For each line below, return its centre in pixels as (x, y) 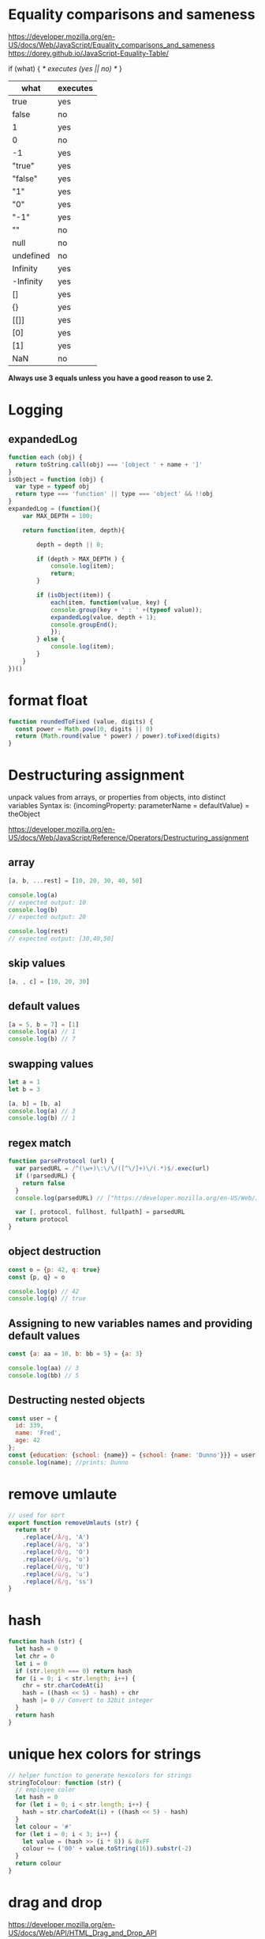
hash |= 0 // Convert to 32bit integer (88, 1701)
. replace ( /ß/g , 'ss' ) (58, 1582)
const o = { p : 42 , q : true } (54, 1270)
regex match (40, 1143)
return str (33, 1530)
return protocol (42, 1219)
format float (48, 700)
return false (44, 1183)
